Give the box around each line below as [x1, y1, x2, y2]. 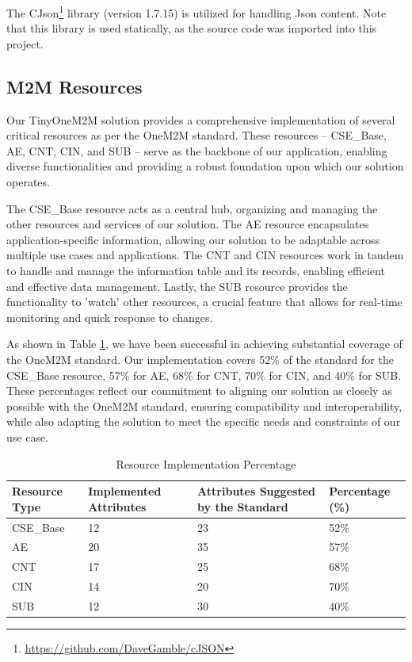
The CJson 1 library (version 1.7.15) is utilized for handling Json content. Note [6, 2, 387, 21]
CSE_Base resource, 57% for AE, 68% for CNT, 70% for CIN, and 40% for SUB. [6, 366, 402, 383]
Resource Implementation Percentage [116, 455, 296, 472]
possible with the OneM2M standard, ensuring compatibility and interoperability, [6, 397, 402, 414]
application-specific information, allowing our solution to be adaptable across [6, 231, 380, 247]
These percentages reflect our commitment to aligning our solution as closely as [6, 382, 392, 399]
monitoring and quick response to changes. [6, 308, 213, 325]
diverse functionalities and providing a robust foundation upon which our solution [6, 158, 404, 174]
